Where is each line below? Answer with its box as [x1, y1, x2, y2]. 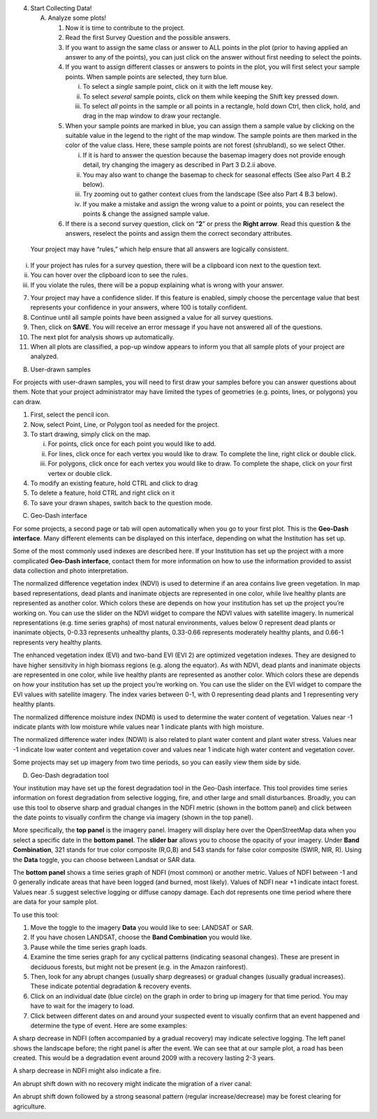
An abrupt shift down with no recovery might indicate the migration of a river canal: [13, 1079, 252, 1088]
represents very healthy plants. [13, 638, 103, 647]
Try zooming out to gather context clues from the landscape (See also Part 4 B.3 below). [82, 190, 338, 199]
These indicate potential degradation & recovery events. [30, 982, 192, 990]
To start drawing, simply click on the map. [30, 430, 151, 439]
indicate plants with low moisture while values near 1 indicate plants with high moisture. [13, 722, 265, 731]
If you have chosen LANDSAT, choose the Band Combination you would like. [30, 933, 252, 941]
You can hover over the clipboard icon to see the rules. [30, 271, 188, 279]
